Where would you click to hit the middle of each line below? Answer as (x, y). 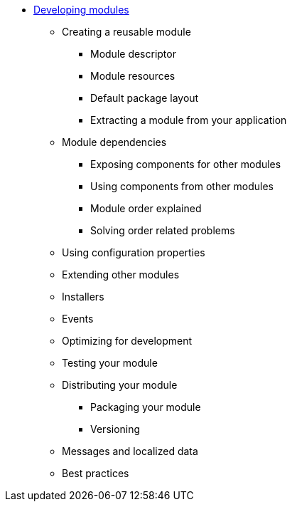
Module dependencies (114, 142)
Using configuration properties (134, 252)
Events (78, 319)
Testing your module (110, 363)
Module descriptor (133, 54)
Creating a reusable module (126, 32)
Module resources (133, 76)
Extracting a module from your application (189, 120)
